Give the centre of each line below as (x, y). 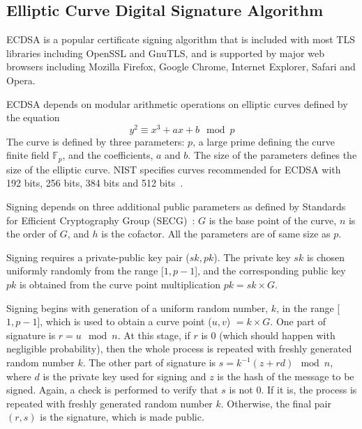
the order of (32, 234)
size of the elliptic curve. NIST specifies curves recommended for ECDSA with (174, 169)
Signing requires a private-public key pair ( (98, 257)
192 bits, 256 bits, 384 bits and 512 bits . (95, 183)
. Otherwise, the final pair (276, 403)
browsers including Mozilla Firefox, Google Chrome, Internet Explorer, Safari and (181, 67)
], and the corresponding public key (270, 271)
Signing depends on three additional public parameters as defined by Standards (176, 206)
